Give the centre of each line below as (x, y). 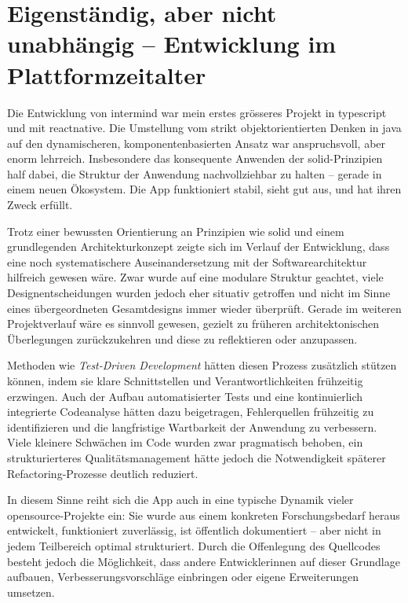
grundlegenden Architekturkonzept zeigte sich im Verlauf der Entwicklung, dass (199, 246)
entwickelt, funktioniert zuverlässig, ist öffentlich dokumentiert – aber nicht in (194, 530)
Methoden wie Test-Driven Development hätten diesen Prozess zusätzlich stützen (202, 365)
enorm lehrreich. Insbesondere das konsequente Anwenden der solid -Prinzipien (195, 158)
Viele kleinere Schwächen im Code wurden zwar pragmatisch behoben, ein (185, 442)
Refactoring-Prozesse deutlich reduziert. (103, 473)
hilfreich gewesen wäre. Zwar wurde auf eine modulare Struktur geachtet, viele (195, 277)
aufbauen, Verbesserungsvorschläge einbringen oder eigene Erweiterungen (183, 577)
